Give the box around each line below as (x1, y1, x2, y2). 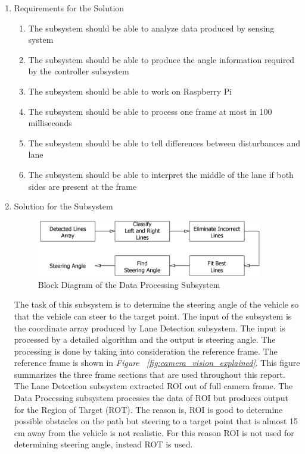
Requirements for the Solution (14, 2, 125, 14)
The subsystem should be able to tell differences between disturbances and (28, 136, 300, 149)
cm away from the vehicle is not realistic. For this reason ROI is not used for (14, 426, 294, 439)
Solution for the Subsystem (14, 200, 113, 212)
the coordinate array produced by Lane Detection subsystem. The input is (14, 321, 285, 334)
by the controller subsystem (28, 65, 129, 77)
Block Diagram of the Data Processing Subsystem (38, 278, 220, 290)
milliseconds (28, 117, 72, 129)
